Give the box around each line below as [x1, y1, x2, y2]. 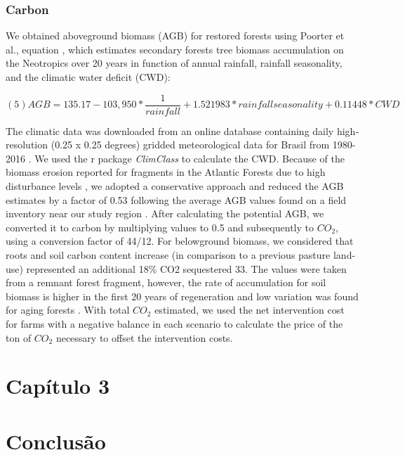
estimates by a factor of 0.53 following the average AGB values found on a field [6, 192, 347, 207]
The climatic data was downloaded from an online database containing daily [6, 123, 334, 138]
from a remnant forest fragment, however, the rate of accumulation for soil [6, 275, 326, 290]
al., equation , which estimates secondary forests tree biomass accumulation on [6, 41, 344, 56]
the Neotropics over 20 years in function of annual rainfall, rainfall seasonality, [6, 56, 343, 70]
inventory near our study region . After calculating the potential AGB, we [6, 206, 324, 221]
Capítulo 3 [6, 371, 110, 400]
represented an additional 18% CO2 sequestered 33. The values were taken [26, 261, 347, 276]
